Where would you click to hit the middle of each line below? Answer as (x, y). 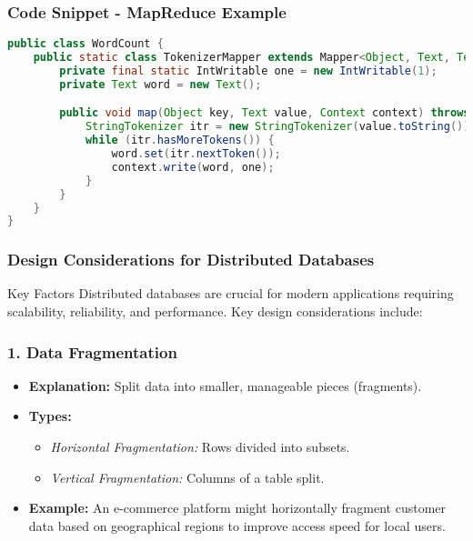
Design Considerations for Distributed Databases (191, 260)
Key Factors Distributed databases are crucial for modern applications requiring (231, 293)
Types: (50, 416)
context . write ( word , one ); (193, 167)
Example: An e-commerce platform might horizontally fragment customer (237, 508)
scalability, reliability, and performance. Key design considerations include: (215, 311)
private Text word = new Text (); (161, 84)
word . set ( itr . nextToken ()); (196, 154)
